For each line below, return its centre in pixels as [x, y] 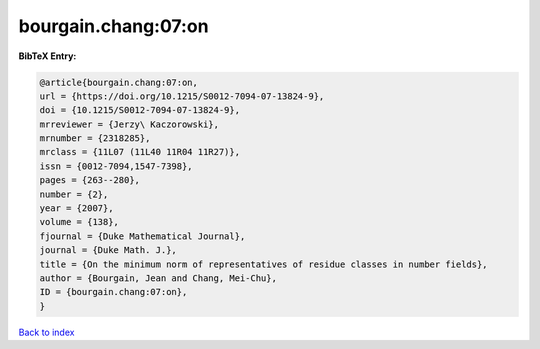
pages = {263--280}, [89, 180]
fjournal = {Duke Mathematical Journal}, [142, 236]
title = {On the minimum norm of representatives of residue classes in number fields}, [264, 264]
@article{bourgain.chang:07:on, [119, 82]
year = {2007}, [76, 208]
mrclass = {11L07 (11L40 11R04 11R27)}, [139, 152]
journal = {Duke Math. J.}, [108, 250]
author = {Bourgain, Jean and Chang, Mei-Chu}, [158, 278]
